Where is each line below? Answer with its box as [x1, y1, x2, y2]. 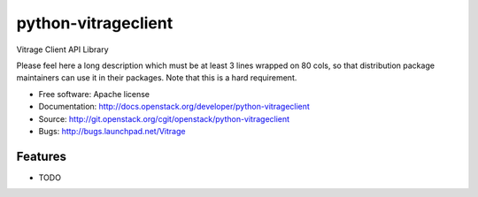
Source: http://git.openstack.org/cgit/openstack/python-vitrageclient [38, 113, 290, 124]
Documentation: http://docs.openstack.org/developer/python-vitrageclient [38, 102, 310, 112]
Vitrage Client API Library [16, 44, 110, 55]
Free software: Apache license [38, 88, 150, 99]
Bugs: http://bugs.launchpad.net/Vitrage [38, 125, 186, 136]
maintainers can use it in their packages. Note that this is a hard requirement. [16, 72, 297, 83]
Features [16, 148, 66, 163]
